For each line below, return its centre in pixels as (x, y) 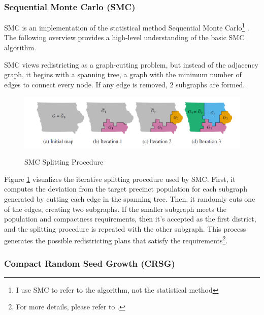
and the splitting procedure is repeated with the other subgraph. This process (125, 228)
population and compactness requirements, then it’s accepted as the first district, (130, 219)
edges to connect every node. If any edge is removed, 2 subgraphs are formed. (125, 84)
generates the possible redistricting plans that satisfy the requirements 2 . (116, 240)
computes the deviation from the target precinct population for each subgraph (126, 189)
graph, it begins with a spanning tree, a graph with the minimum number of (123, 74)
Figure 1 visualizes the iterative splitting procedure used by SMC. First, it (120, 179)
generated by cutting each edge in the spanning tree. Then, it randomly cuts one (130, 199)
